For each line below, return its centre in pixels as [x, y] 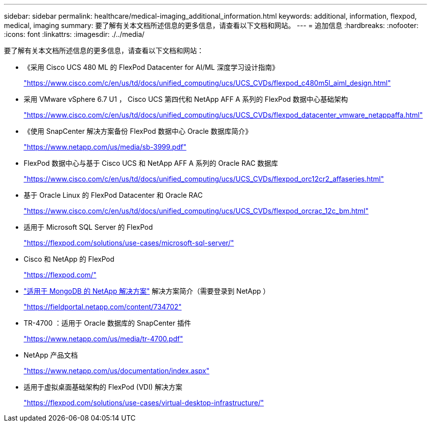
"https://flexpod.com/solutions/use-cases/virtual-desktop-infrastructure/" [144, 403]
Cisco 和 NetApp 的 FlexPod [69, 259]
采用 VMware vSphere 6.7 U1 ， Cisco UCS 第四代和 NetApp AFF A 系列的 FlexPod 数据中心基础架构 [186, 99]
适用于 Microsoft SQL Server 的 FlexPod [88, 227]
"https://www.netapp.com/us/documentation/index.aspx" [117, 371]
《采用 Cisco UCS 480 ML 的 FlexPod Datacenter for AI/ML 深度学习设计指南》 [151, 67]
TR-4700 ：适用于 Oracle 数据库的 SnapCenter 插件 [108, 323]
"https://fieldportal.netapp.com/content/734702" [103, 307]
